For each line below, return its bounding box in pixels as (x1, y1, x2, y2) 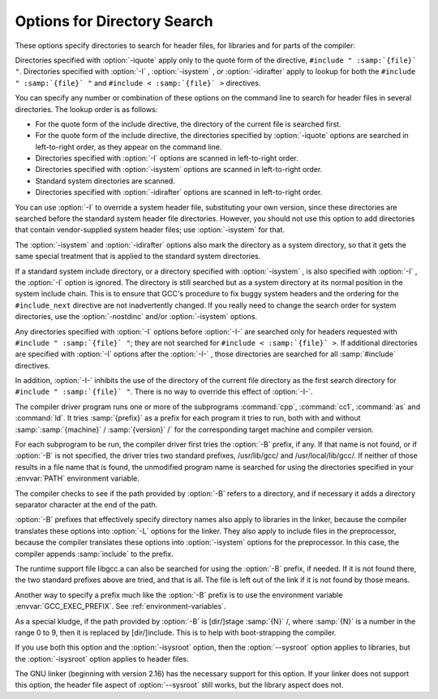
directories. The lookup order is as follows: (15, 104, 158, 114)
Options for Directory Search (15, 12, 214, 30)
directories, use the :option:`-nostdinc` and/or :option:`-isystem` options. (15, 312, 258, 321)
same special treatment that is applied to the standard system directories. (15, 252, 261, 261)
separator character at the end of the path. (15, 500, 158, 509)
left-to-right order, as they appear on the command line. (35, 142, 222, 152)
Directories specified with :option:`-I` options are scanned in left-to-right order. (35, 153, 299, 163)
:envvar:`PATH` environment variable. (15, 473, 140, 483)
